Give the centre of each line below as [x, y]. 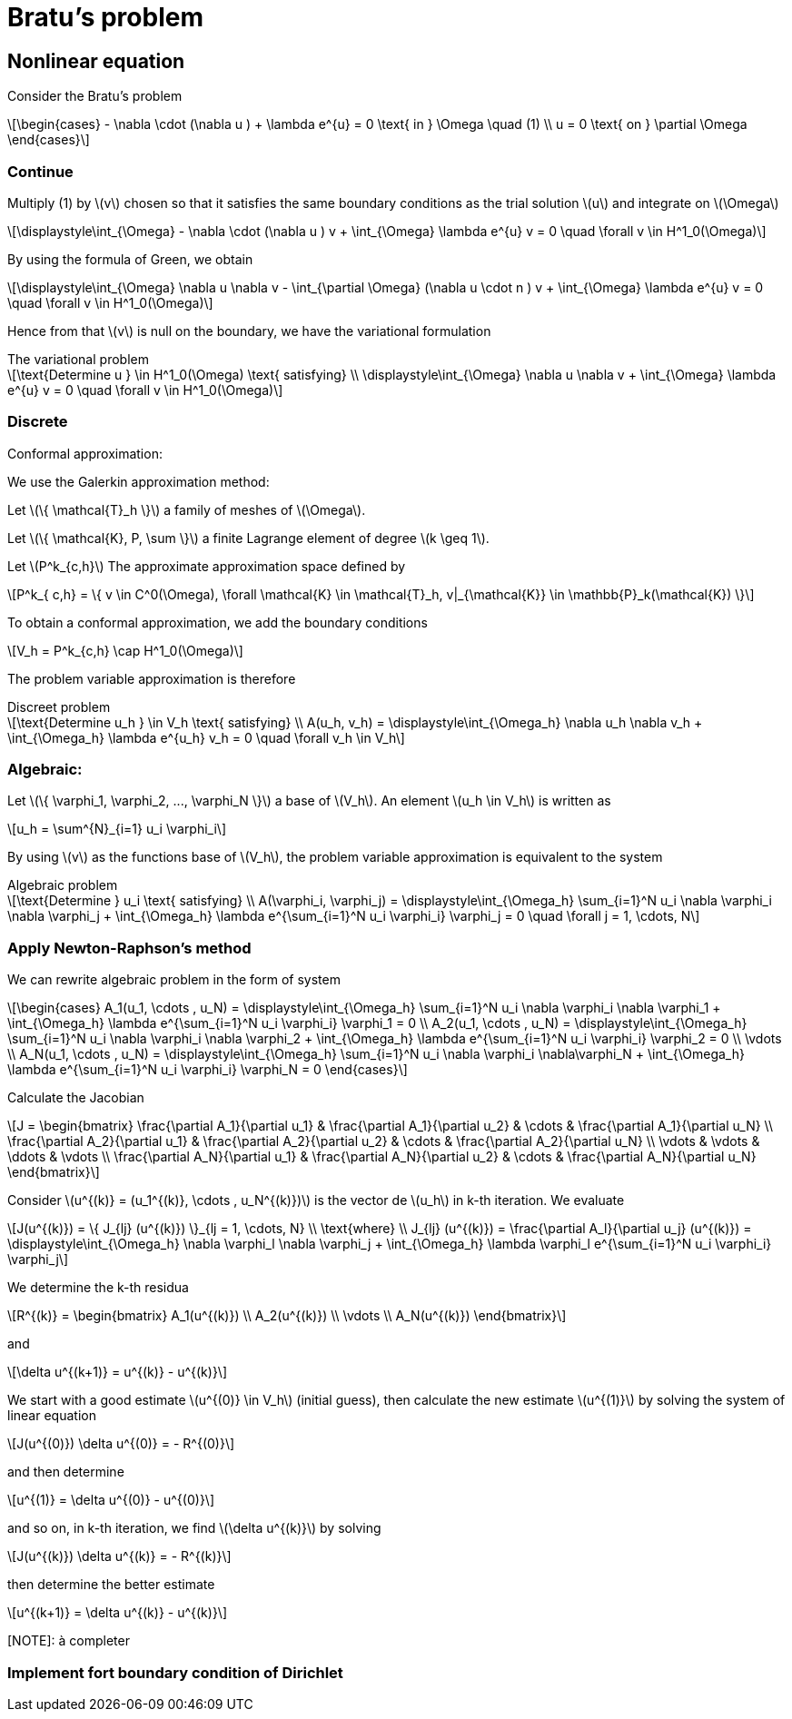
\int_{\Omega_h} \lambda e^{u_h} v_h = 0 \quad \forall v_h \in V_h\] [206, 737]
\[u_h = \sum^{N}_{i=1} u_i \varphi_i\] [117, 829]
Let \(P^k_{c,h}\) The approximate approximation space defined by [207, 566]
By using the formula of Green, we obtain [130, 259]
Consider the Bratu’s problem [95, 96]
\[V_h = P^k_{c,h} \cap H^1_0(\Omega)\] [125, 650]
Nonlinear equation [96, 61]
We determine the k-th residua [98, 1288]
